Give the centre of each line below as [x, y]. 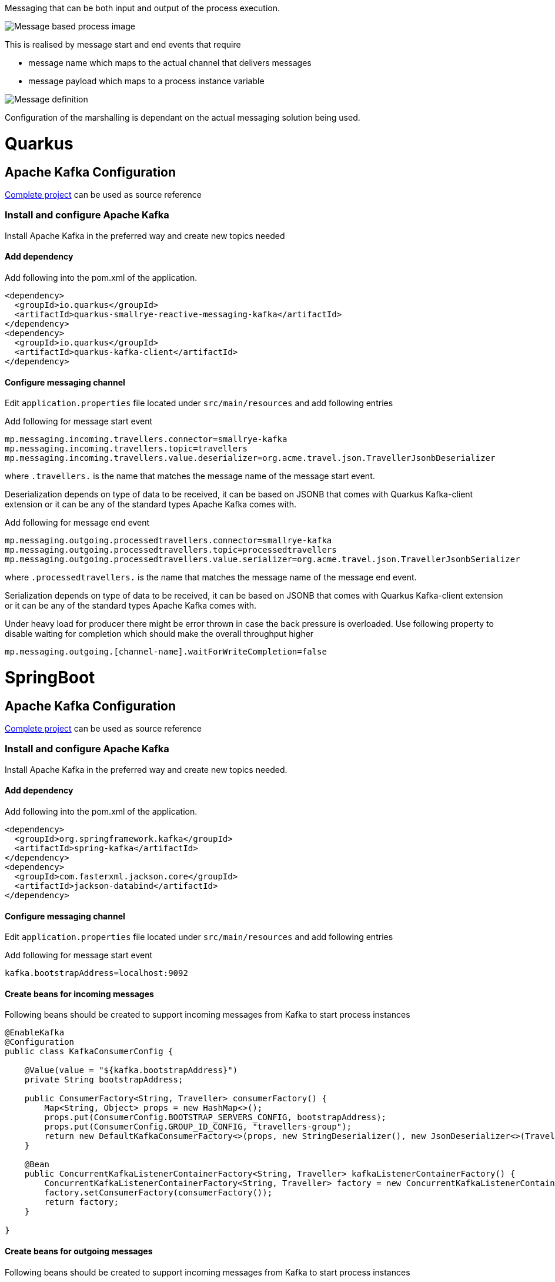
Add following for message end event [77, 523]
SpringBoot [50, 677]
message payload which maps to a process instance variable [146, 81]
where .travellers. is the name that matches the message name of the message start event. [190, 476]
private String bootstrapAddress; [104, 1080]
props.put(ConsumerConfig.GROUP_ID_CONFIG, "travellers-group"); [198, 1127]
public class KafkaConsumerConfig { [89, 1052]
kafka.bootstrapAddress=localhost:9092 [96, 973]
